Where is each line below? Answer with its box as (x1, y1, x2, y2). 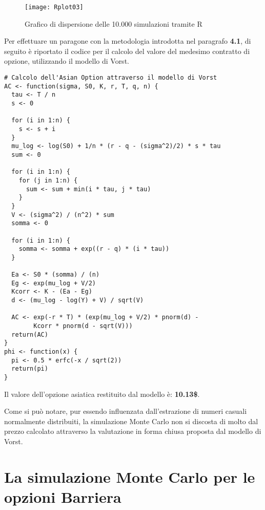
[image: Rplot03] (25, 4, 84, 11)
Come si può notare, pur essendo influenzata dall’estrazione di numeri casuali (4, 406, 247, 416)
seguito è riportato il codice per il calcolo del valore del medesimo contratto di (4, 45, 250, 56)
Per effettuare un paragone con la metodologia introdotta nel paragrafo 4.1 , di (4, 35, 251, 46)
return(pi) (11, 365, 48, 373)
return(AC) (11, 331, 48, 338)
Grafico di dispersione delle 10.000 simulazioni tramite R (25, 18, 202, 29)
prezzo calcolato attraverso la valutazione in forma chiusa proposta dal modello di (4, 426, 261, 436)
